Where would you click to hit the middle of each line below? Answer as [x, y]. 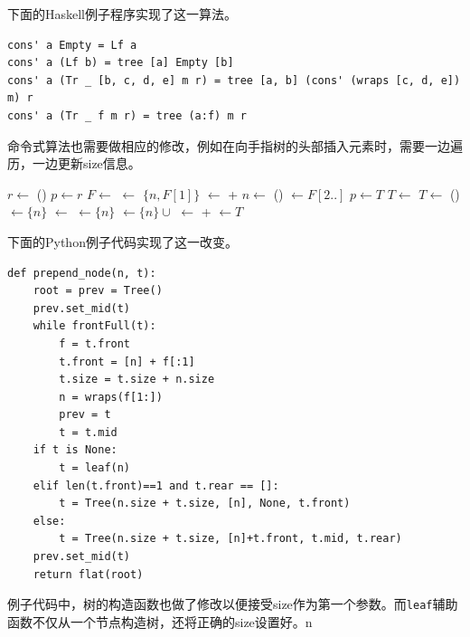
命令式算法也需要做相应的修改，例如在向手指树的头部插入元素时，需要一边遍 [235, 145]
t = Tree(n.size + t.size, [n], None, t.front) [205, 504]
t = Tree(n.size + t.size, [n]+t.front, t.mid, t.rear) [230, 539]
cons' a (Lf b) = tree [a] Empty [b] [121, 63]
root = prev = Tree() [98, 291]
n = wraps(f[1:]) [111, 397]
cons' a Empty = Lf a [72, 45]
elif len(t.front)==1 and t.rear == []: [156, 485]
